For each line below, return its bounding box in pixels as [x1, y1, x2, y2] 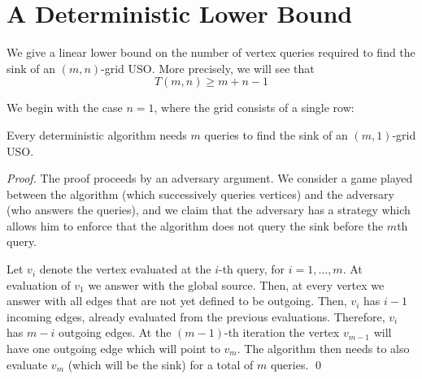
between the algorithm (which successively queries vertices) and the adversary [7, 185, 394, 202]
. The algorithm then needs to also [237, 340, 410, 357]
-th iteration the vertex [224, 324, 340, 341]
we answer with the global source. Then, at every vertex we [88, 276, 385, 293]
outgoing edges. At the [58, 324, 172, 341]
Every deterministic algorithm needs [7, 126, 187, 143]
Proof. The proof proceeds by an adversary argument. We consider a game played [7, 170, 413, 187]
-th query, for [219, 261, 285, 278]
